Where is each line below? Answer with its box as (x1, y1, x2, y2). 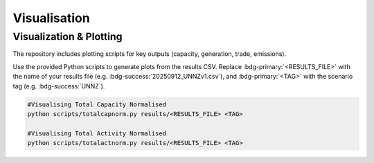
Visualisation (12, 10, 90, 26)
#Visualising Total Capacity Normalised (27, 100, 166, 108)
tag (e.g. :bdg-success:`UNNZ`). (12, 81, 105, 90)
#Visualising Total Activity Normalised (27, 129, 166, 137)
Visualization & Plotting (12, 30, 123, 43)
